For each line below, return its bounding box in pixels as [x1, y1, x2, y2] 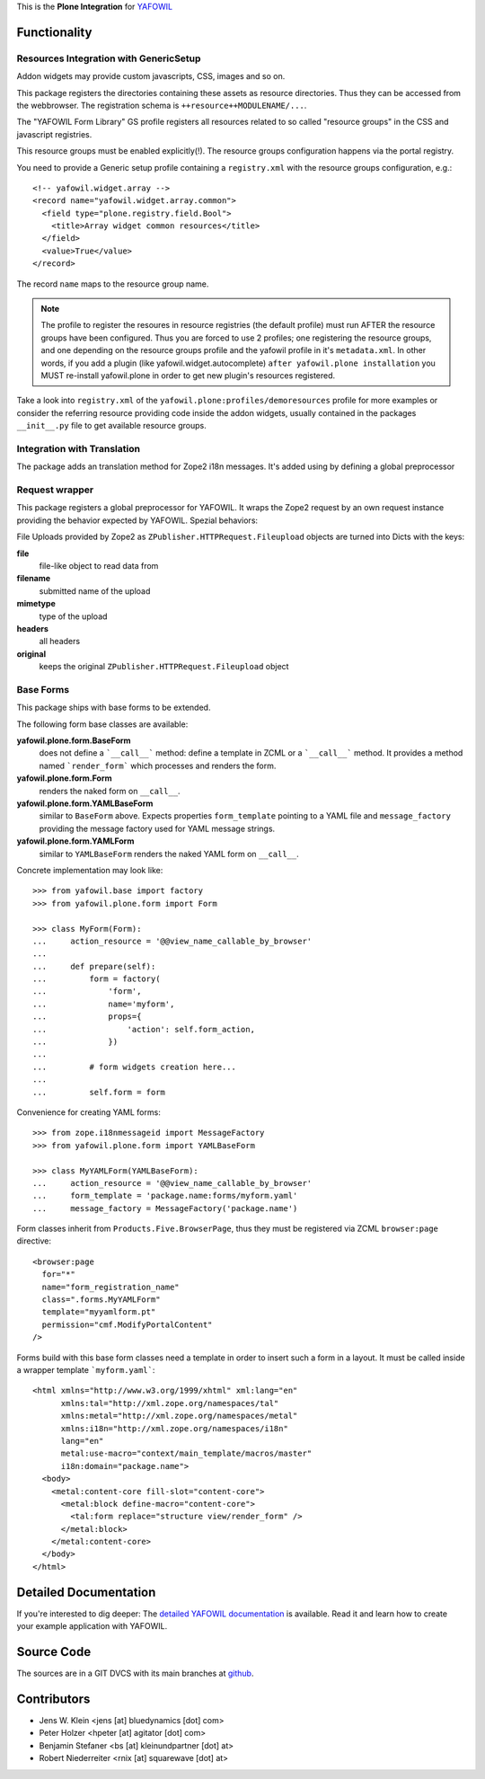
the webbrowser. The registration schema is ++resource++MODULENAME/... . [16, 100, 307, 111]
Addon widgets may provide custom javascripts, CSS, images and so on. [16, 71, 286, 82]
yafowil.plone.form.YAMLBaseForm [16, 798, 154, 809]
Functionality [16, 24, 93, 40]
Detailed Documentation [16, 1584, 156, 1599]
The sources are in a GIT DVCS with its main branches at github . [16, 1668, 254, 1679]
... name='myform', [32, 998, 175, 1009]
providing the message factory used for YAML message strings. [39, 823, 276, 834]
